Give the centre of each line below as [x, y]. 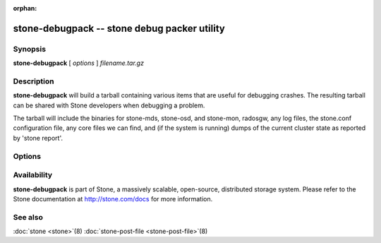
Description [34, 81]
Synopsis [29, 49]
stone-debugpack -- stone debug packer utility [119, 28]
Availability [33, 175]
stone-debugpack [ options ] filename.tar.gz [79, 63]
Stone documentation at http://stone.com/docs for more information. [113, 198]
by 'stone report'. [38, 138]
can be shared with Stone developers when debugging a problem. [109, 105]
